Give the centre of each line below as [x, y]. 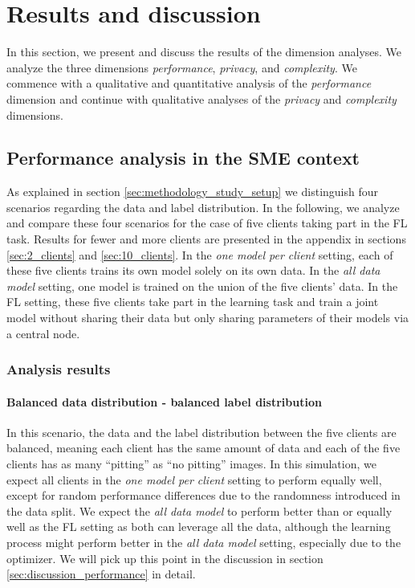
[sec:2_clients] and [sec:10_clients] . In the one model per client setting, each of [200, 254]
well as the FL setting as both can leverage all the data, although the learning [199, 527]
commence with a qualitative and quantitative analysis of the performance [189, 83]
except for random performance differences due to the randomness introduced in [203, 495]
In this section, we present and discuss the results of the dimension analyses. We [204, 52]
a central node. [43, 333]
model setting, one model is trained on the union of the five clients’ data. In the [202, 286]
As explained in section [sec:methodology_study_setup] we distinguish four [192, 192]
